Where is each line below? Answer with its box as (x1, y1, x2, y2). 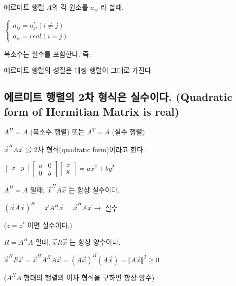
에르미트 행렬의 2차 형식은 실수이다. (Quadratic (4, 89, 233, 104)
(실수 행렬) (112, 127, 145, 137)
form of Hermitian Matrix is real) (4, 103, 179, 119)
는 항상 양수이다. (69, 236, 121, 247)
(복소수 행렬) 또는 (30, 127, 85, 137)
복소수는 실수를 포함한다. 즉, (4, 48, 91, 59)
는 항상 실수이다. (68, 184, 120, 194)
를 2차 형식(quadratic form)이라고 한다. (25, 144, 145, 154)
